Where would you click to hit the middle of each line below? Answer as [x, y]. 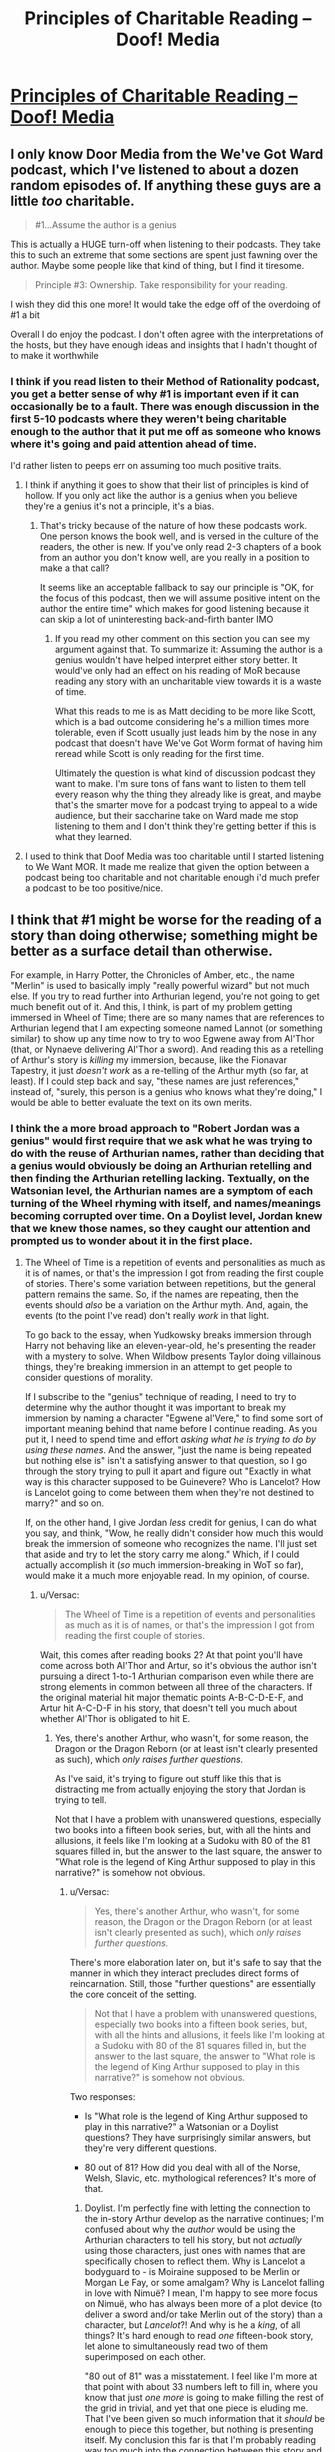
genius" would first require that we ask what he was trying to [161, 1141]
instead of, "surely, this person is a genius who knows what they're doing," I [166, 1092]
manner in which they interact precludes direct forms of [184, 1973]
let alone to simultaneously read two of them [176, 2346]
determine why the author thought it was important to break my [155, 1408]
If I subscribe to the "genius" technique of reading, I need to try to [160, 1397]
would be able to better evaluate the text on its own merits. [131, 1103]
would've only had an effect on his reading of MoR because [177, 671]
